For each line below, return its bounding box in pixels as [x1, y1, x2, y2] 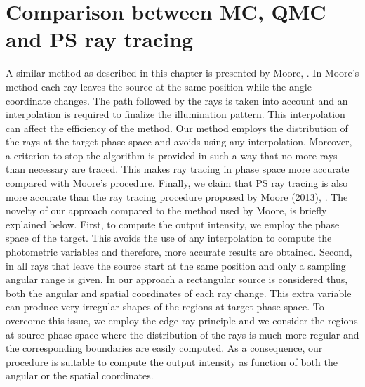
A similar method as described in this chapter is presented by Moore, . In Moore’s [6, 65, 359, 80]
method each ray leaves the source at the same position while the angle [6, 79, 312, 93]
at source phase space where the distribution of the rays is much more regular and [6, 327, 359, 341]
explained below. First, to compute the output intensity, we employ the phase [6, 216, 340, 231]
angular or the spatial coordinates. [6, 368, 154, 383]
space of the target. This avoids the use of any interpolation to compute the [6, 230, 332, 245]
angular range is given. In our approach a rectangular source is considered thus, [6, 272, 348, 287]
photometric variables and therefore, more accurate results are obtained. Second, [6, 244, 352, 259]
